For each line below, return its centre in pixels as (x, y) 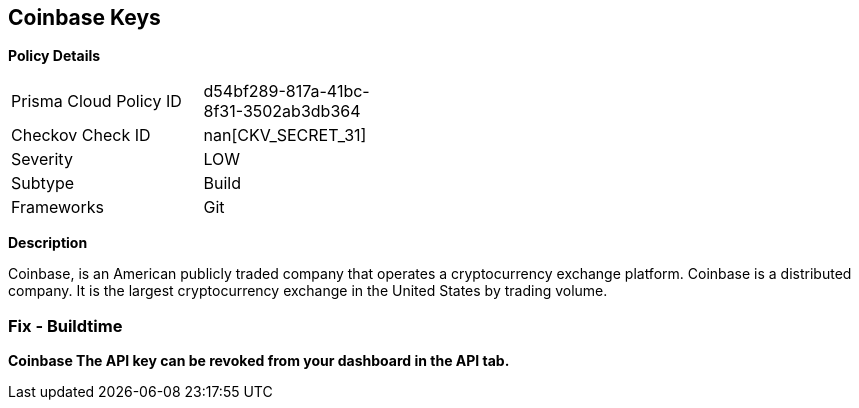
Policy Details (54, 56)
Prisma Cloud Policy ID (96, 101)
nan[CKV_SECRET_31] (285, 135)
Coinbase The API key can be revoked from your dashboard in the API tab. (259, 361)
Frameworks (57, 207)
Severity (42, 159)
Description (48, 243)
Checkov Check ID (81, 135)
